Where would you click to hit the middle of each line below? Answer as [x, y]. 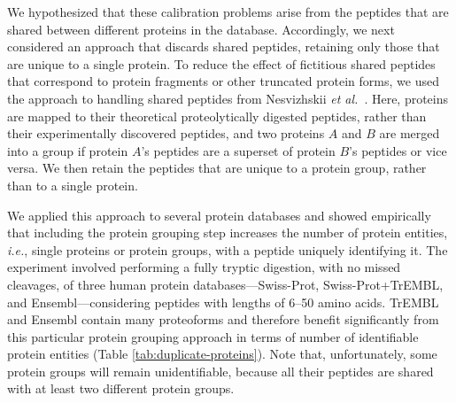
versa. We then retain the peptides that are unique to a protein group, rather [217, 168]
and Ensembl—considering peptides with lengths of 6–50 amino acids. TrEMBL [223, 302]
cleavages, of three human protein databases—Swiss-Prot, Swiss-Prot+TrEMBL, [225, 284]
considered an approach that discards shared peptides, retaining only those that [224, 46]
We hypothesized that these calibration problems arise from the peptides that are [228, 12]
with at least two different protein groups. [121, 388]
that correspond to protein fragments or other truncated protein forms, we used [223, 81]
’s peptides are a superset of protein [238, 150]
